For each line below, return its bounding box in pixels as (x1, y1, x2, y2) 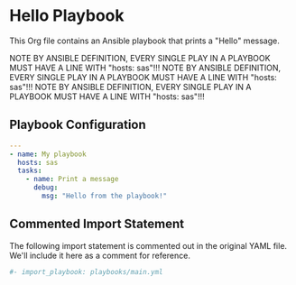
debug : (32, 183, 59, 192)
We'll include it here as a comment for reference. (9, 250, 191, 261)
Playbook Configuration (9, 117, 146, 133)
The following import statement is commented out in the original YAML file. (9, 240, 287, 251)
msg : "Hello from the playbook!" (42, 191, 168, 200)
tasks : (17, 166, 42, 176)
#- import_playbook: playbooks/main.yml (9, 267, 164, 276)
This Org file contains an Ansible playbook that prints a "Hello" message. (9, 35, 280, 46)
